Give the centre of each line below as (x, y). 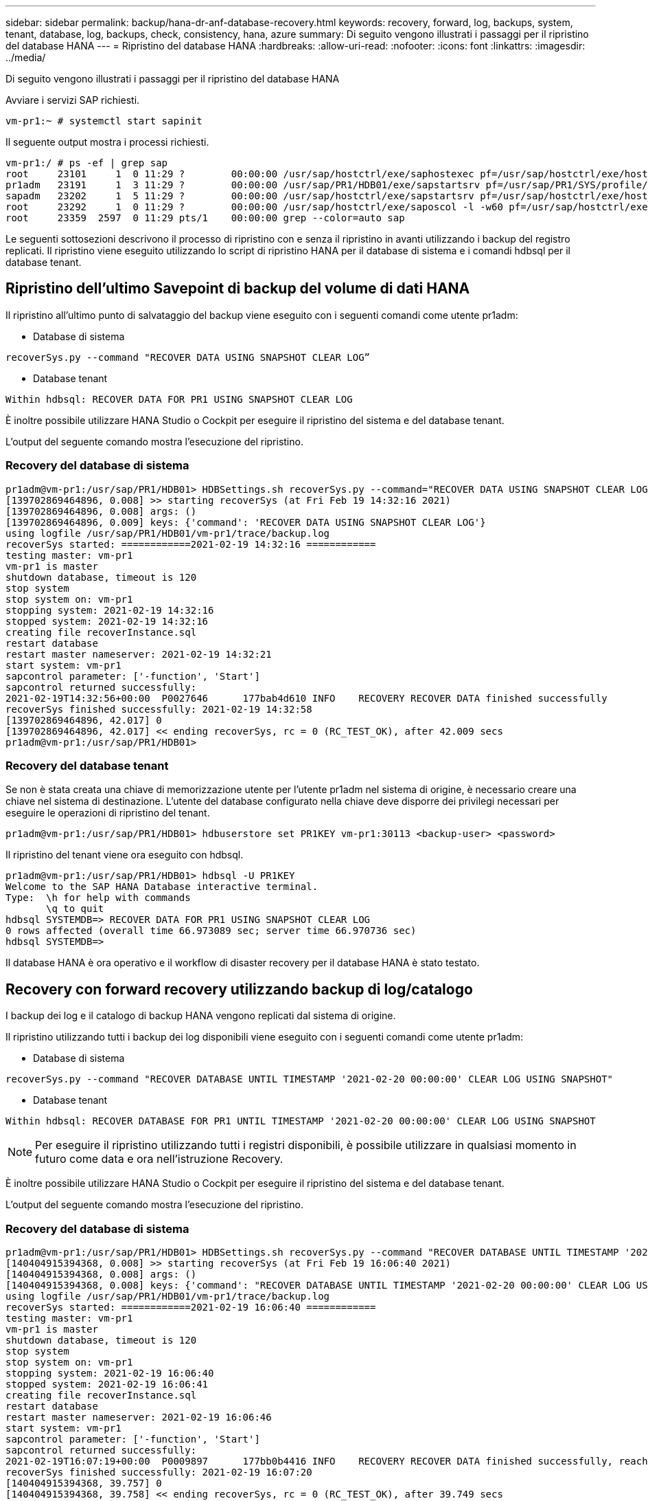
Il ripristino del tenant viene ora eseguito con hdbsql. (125, 855)
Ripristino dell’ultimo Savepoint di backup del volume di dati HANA (238, 289)
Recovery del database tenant (87, 765)
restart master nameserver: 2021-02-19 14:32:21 (139, 654)
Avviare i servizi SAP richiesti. (73, 100)
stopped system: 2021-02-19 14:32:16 (107, 621)
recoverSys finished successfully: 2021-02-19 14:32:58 (159, 709)
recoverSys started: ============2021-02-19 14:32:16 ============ (191, 544)
